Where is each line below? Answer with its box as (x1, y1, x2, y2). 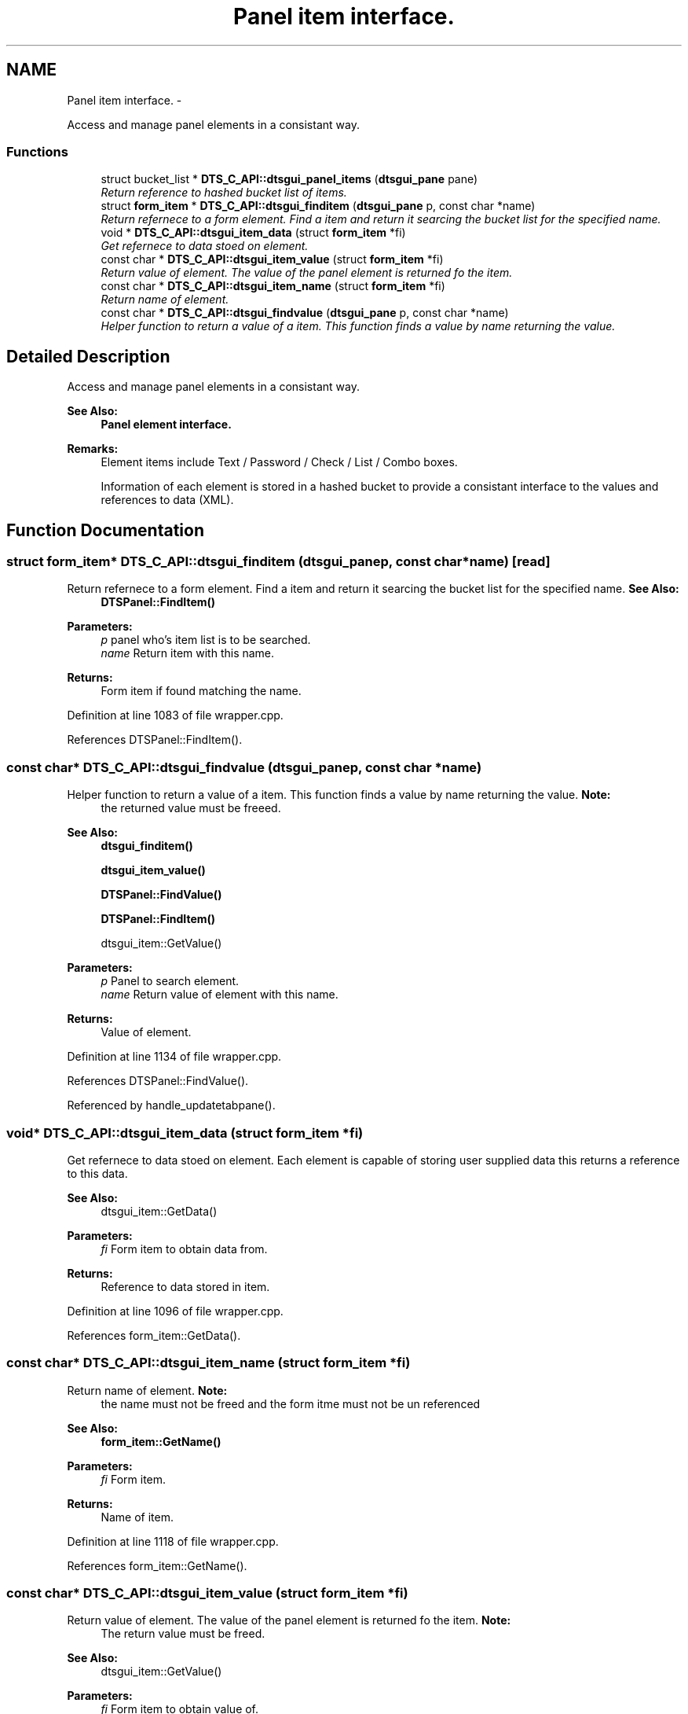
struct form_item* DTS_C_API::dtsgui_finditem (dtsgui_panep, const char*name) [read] (6, 554, 551, 570)
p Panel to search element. (101, 974, 240, 988)
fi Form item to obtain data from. (101, 1241, 268, 1256)
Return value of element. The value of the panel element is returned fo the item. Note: (67, 1613, 511, 1628)
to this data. (67, 1166, 128, 1180)
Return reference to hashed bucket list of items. (101, 186, 347, 200)
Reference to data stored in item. (101, 1279, 270, 1293)
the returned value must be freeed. (101, 801, 281, 815)
